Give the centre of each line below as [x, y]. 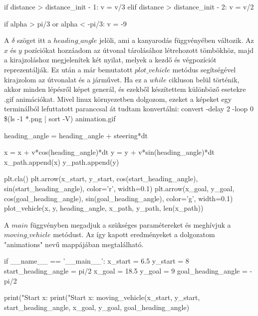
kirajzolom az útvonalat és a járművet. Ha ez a [76, 79]
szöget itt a [34, 40]
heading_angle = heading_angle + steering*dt [76, 135]
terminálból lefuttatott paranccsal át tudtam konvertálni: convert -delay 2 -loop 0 [129, 109]
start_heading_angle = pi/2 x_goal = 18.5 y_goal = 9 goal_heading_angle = [126, 271]
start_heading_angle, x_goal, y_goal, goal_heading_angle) [97, 307]
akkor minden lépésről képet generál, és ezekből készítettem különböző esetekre [125, 89]
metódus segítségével [204, 69]
